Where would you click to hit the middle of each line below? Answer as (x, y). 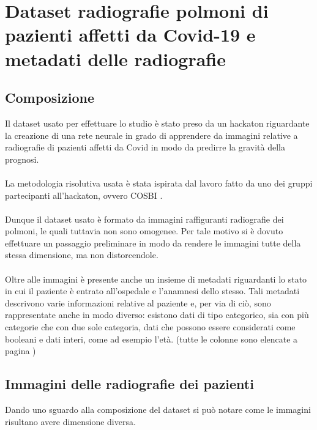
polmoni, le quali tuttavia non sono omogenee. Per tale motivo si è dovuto (144, 231)
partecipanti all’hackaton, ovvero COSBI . (84, 195)
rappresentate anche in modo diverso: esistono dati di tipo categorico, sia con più (157, 315)
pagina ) (21, 351)
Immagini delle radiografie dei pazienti (129, 384)
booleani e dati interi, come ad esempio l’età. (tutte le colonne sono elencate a (151, 339)
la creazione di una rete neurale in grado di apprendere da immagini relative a (151, 135)
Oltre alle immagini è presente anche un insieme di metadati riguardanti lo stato (156, 279)
